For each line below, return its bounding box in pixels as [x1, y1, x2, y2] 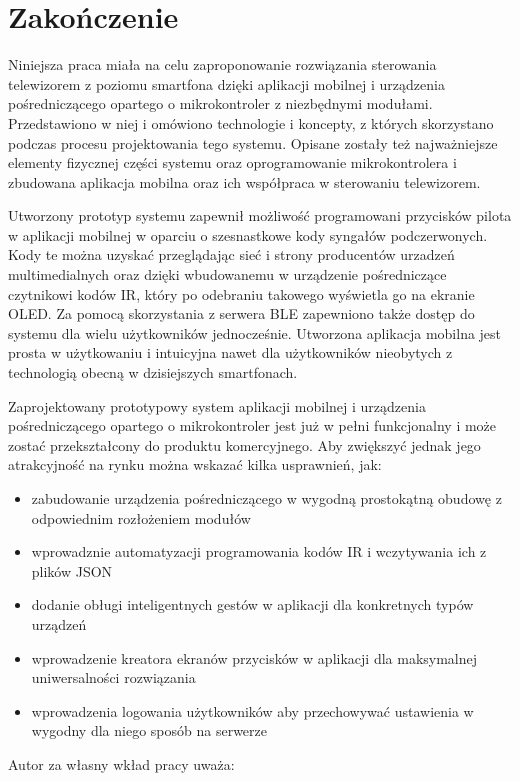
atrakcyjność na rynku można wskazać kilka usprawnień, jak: [8, 454, 382, 475]
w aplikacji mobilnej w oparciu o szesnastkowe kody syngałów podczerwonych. [8, 224, 488, 245]
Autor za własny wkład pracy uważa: [8, 753, 235, 774]
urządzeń [31, 613, 87, 634]
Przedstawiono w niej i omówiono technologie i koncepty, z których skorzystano [8, 112, 494, 133]
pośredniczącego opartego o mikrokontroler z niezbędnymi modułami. [8, 93, 433, 114]
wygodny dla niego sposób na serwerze [31, 720, 267, 741]
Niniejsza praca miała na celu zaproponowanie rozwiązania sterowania [8, 54, 437, 75]
